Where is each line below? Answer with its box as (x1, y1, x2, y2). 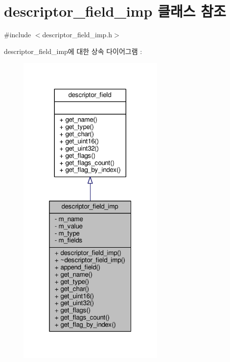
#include (4, 29, 31, 40)
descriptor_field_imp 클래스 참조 (4, 1, 226, 21)
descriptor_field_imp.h (42, 29, 113, 40)
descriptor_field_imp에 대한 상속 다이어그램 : (4, 46, 142, 56)
